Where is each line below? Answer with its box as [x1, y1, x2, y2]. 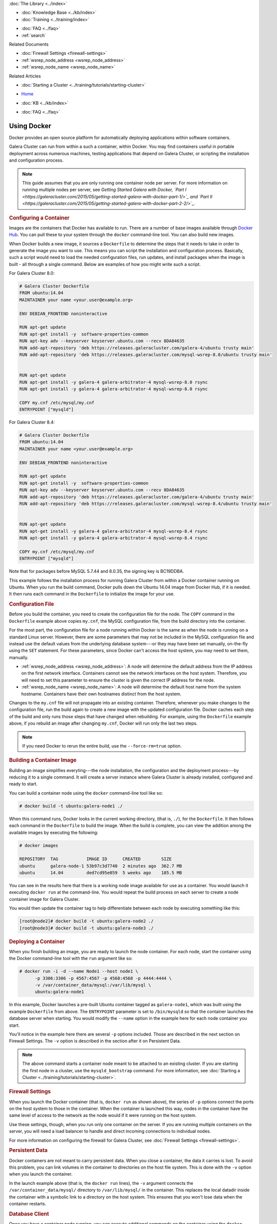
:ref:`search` [21, 32, 46, 38]
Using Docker [9, 121, 51, 130]
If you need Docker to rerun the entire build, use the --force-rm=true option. [22, 743, 182, 749]
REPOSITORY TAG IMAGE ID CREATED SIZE [19, 856, 172, 862]
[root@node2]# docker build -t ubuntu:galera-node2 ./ [19, 918, 154, 924]
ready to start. [9, 781, 38, 787]
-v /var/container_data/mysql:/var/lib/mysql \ [35, 982, 151, 988]
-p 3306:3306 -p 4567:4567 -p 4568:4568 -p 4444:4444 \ [35, 975, 172, 981]
